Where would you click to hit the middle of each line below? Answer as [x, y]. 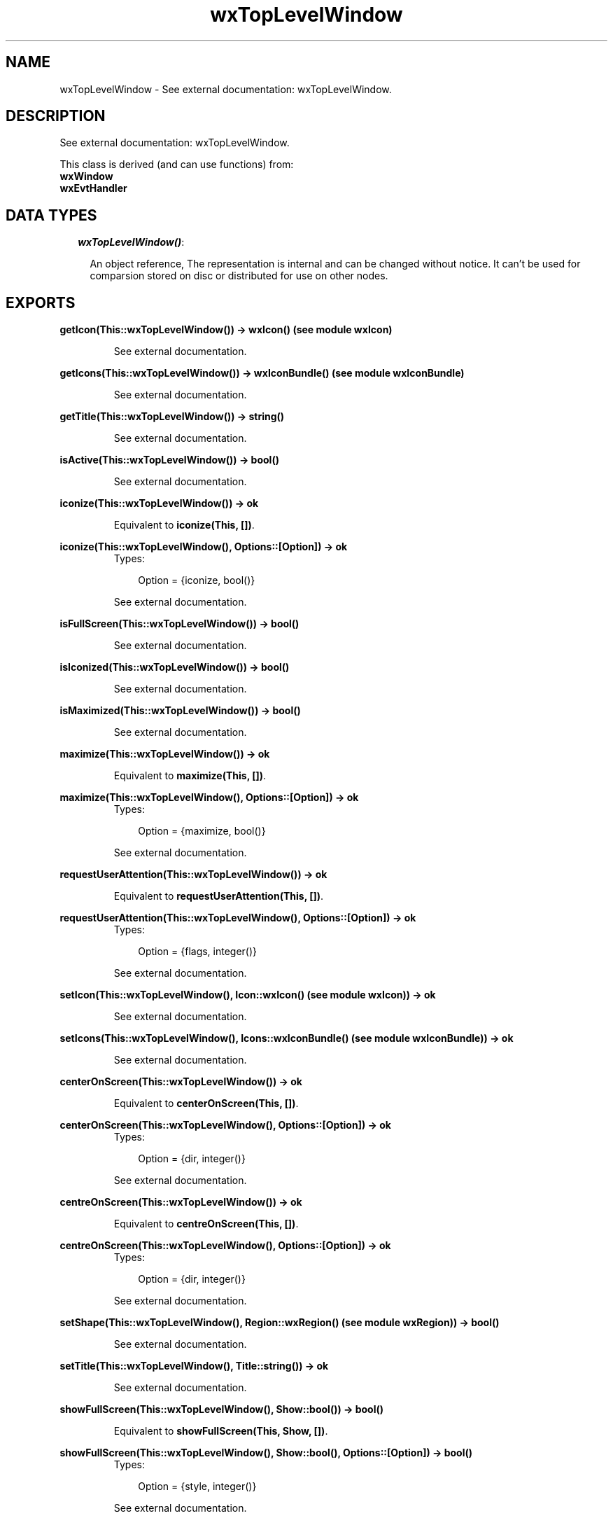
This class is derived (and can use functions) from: [177, 165]
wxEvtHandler [93, 188]
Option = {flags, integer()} [198, 952]
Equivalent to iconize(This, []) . [184, 525]
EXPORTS [41, 302]
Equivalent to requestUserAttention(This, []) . [219, 896]
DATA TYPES [51, 215]
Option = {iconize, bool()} [197, 580]
